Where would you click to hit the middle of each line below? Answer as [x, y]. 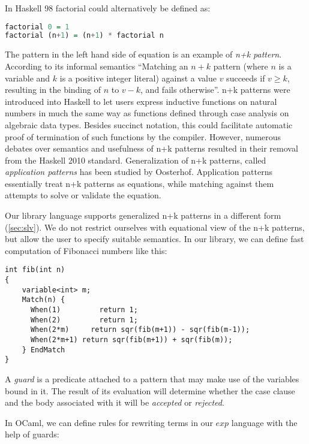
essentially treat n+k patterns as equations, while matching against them [139, 183]
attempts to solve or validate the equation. [83, 195]
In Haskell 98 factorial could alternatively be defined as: [108, 8]
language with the [264, 422]
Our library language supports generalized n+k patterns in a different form [143, 215]
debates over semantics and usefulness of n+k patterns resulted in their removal [151, 148]
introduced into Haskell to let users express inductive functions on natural [141, 101]
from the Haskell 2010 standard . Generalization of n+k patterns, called [136, 160]
